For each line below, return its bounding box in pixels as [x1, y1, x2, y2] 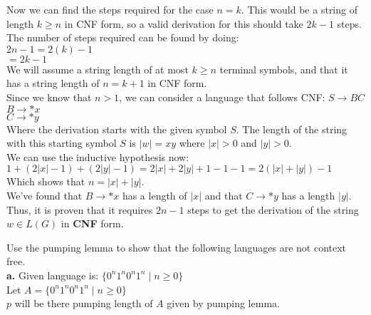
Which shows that [6, 174, 85, 189]
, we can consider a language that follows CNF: [119, 89, 325, 104]
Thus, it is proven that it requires [6, 202, 153, 217]
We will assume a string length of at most [6, 61, 189, 76]
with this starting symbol [6, 135, 117, 150]
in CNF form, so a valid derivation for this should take [64, 16, 303, 31]
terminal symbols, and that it [219, 61, 348, 76]
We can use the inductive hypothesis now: [6, 149, 189, 164]
